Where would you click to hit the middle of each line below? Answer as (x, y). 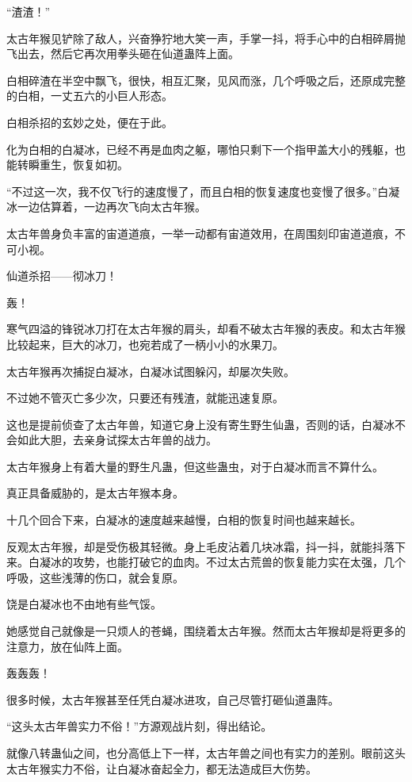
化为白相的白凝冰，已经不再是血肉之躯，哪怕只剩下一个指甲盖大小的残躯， (200, 149)
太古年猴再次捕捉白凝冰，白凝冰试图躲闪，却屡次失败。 (151, 371)
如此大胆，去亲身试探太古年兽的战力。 (117, 440)
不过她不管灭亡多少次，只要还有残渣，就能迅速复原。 (145, 398)
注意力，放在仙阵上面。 (67, 646)
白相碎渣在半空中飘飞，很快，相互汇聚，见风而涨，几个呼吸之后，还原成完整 (206, 80)
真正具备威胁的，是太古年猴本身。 (95, 493)
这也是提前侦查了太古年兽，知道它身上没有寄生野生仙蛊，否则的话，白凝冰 (200, 424)
